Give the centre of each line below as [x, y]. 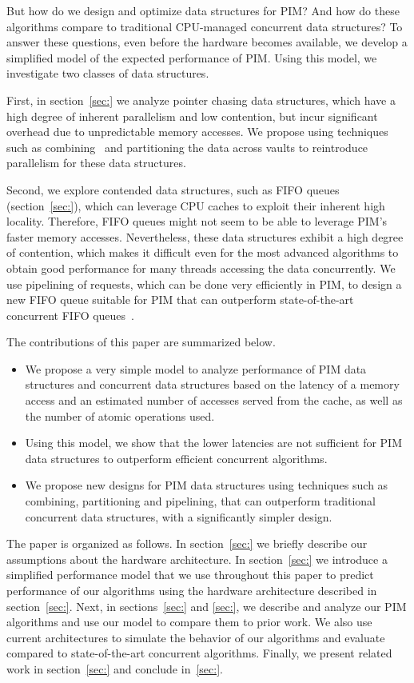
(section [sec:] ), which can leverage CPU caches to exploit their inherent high [196, 205]
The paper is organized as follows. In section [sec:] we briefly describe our [187, 543]
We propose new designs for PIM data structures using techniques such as [207, 485]
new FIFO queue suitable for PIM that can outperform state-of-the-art [180, 300]
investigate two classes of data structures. [108, 73]
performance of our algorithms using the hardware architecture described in [192, 590]
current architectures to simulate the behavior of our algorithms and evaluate [196, 637]
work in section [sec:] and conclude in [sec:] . [115, 668]
